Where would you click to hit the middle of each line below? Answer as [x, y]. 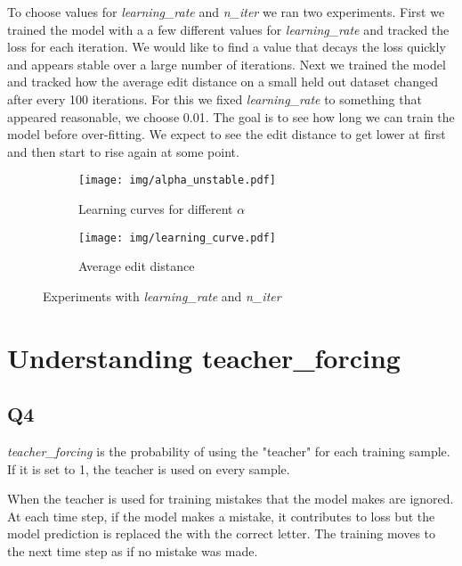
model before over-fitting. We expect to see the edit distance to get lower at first [227, 134]
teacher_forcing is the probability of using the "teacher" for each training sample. [229, 451]
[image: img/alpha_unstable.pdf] [177, 180]
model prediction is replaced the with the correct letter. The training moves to [222, 533]
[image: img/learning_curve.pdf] [177, 238]
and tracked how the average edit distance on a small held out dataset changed [223, 82]
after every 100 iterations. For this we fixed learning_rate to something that [215, 98]
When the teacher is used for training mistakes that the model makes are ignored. [231, 499]
